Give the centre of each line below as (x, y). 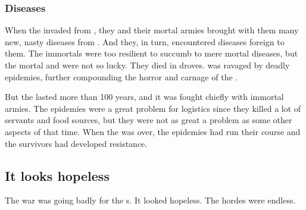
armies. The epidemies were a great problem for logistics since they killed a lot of (153, 108)
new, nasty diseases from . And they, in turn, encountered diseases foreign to (145, 41)
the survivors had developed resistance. (76, 143)
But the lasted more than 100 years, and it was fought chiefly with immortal (144, 97)
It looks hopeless (57, 175)
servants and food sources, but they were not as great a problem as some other (149, 120)
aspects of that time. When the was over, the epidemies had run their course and (153, 131)
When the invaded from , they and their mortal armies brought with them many (152, 30)
